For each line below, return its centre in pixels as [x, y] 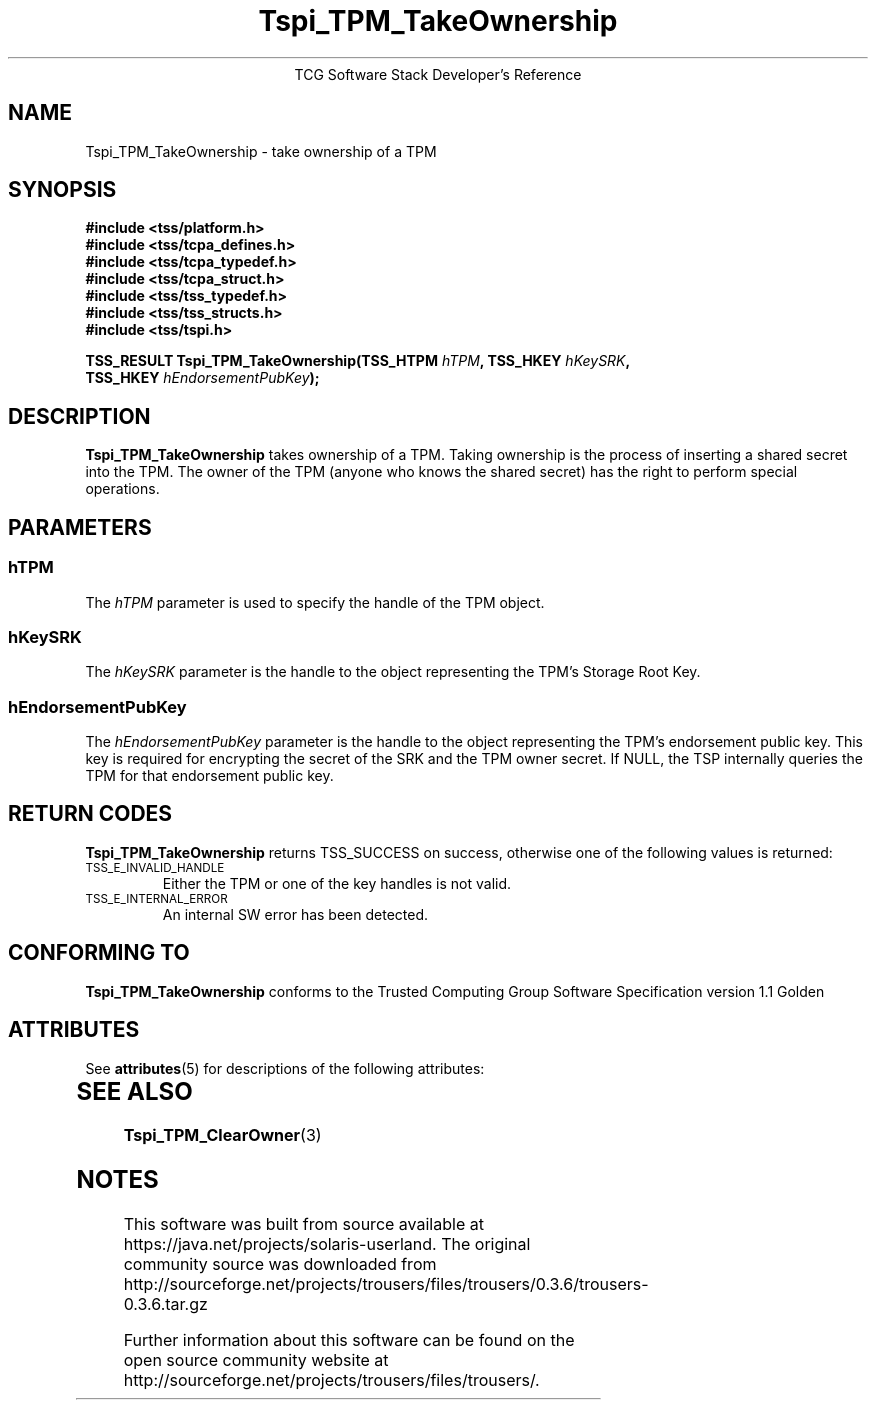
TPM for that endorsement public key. [209, 775]
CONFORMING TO [99, 953]
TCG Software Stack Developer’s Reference [438, 74]
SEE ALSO [134, 1091]
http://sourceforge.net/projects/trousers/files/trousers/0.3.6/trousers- [386, 1284]
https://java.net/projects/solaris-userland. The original [327, 1244]
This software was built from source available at [303, 1224]
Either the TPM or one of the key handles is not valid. [337, 883]
